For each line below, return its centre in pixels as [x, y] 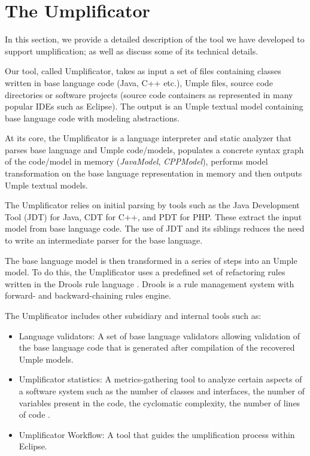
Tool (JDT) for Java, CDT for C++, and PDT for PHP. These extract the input [154, 216]
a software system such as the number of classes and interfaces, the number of [162, 390]
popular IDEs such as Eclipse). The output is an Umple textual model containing [154, 106]
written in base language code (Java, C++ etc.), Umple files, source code [139, 82]
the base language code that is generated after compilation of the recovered [157, 347]
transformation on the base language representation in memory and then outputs [154, 173]
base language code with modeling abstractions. [92, 118]
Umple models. [46, 359]
